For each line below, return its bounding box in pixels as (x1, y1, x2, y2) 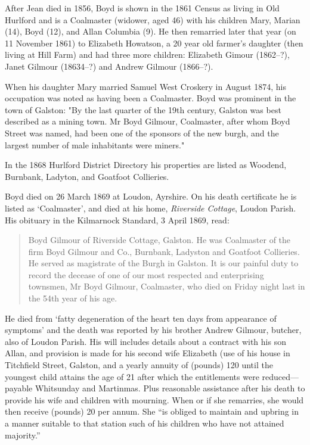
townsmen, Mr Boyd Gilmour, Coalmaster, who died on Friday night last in (28, 280, 305, 292)
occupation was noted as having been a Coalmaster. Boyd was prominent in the (5, 92, 296, 104)
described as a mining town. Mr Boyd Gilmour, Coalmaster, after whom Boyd (5, 115, 290, 127)
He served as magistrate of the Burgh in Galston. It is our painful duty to (28, 257, 299, 269)
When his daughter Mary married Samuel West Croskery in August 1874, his (5, 80, 286, 92)
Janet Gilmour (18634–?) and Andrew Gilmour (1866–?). (5, 60, 213, 72)
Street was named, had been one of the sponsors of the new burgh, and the (5, 126, 279, 139)
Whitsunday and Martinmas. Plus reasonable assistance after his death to (35, 382, 305, 394)
